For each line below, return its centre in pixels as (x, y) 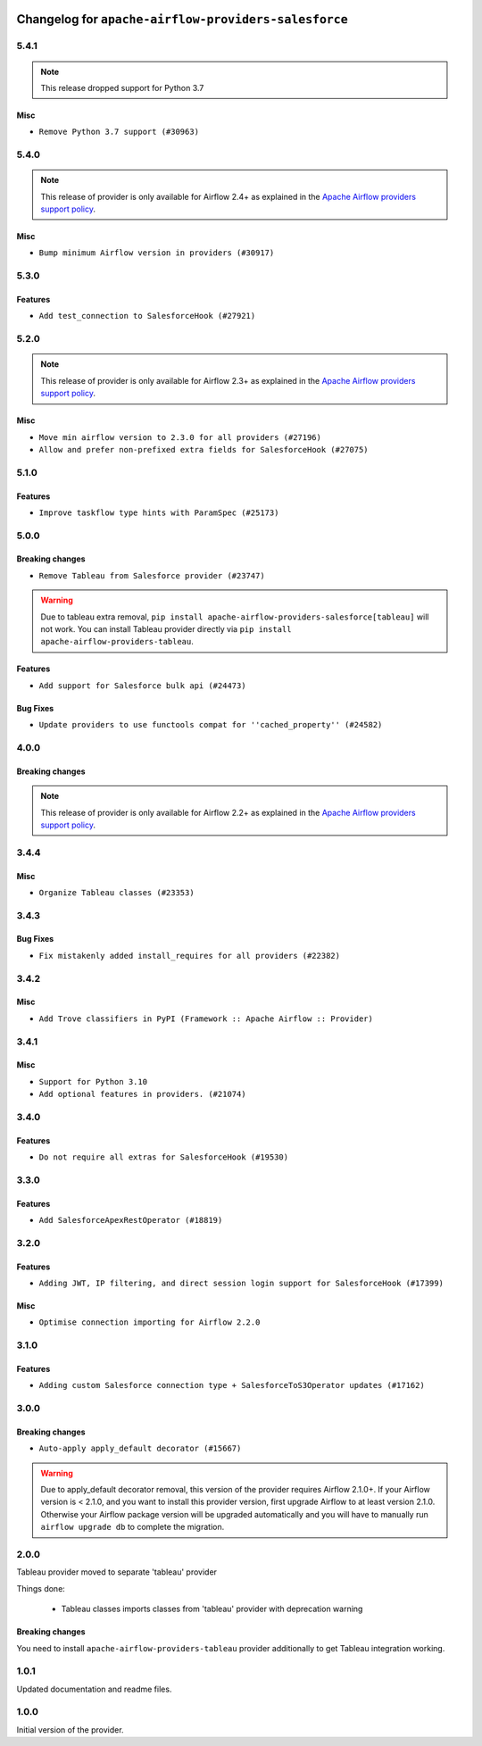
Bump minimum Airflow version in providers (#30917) (157, 253)
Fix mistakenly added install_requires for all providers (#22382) (190, 956)
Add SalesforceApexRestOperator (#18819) (131, 1220)
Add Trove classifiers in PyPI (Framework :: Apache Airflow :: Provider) (206, 1018)
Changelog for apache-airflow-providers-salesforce (182, 19)
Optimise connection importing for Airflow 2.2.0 (150, 1322)
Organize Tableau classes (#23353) (117, 892)
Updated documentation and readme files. (94, 1689)
